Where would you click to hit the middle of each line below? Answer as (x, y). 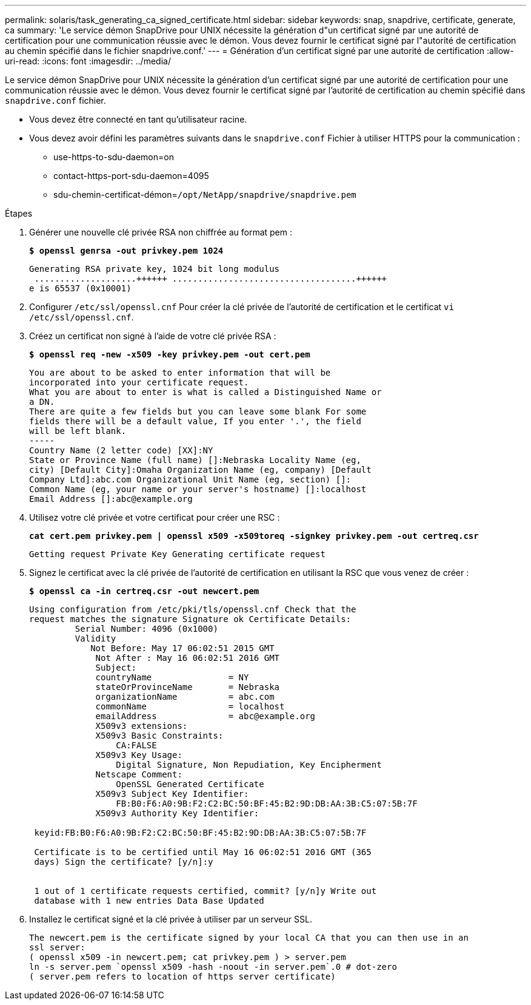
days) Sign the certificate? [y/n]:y (124, 862)
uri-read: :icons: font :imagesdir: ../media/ (88, 61)
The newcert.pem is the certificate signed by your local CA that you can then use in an (249, 938)
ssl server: (57, 947)
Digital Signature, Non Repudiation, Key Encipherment (249, 765)
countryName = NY (172, 677)
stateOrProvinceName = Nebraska (188, 687)
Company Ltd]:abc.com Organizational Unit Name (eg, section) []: (190, 479)
